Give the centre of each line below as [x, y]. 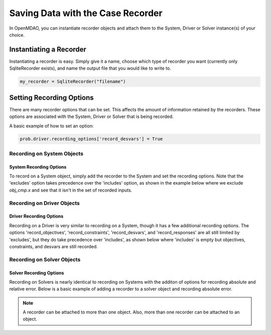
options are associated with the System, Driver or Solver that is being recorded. [92, 117]
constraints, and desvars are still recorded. [53, 246]
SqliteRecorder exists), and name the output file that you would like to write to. [90, 68]
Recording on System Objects [46, 153]
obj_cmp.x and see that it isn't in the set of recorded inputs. [71, 190]
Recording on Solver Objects [45, 259]
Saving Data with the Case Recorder [86, 13]
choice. [17, 35]
